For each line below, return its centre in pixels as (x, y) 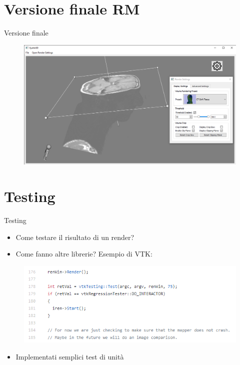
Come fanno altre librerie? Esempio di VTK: (84, 254)
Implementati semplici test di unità (70, 356)
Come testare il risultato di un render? (75, 237)
